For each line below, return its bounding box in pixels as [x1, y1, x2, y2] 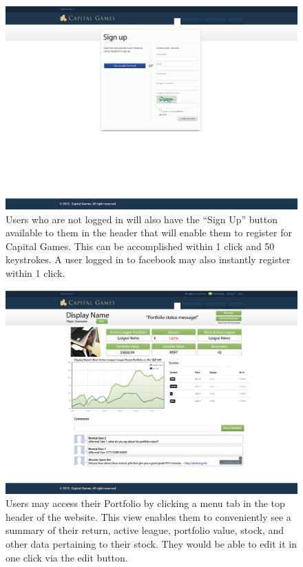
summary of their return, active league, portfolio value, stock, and [6, 523, 284, 537]
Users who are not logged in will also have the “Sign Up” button [6, 212, 278, 226]
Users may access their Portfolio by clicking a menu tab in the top [6, 496, 285, 511]
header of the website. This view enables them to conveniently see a [6, 509, 291, 524]
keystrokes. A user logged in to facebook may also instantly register [6, 252, 291, 267]
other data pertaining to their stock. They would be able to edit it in [6, 537, 297, 551]
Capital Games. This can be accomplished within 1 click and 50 [6, 238, 275, 253]
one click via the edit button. [6, 550, 128, 564]
